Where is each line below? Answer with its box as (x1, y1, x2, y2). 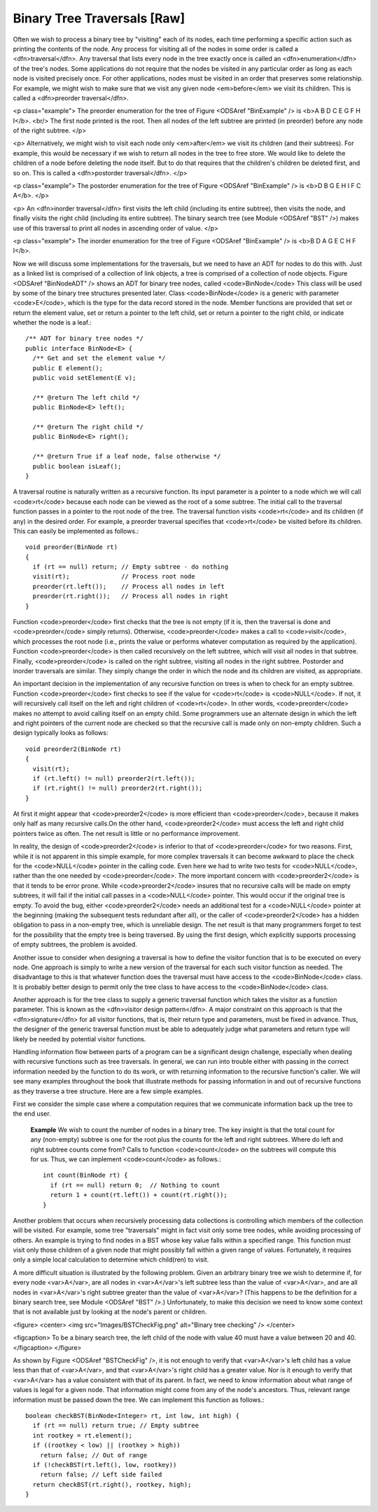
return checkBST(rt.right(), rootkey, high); (32, 1480, 192, 1488)
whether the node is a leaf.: (13, 318, 92, 327)
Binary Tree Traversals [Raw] (13, 11, 185, 26)
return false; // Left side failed (39, 1471, 162, 1479)
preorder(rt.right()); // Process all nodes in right (32, 593, 229, 600)
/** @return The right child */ (32, 423, 143, 431)
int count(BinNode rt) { (43, 1171, 128, 1180)
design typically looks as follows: (13, 729, 108, 737)
